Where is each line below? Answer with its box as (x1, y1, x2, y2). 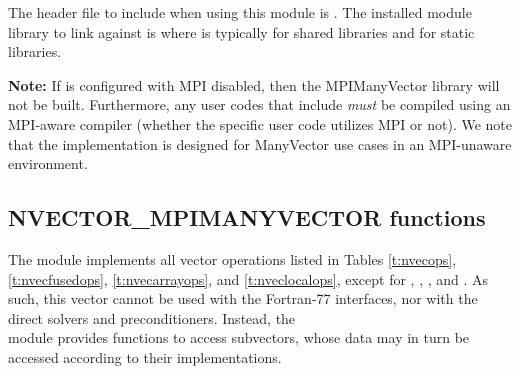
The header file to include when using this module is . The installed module (8, 2, 472, 22)
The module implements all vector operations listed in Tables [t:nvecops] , (8, 248, 457, 269)
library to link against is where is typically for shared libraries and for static (8, 21, 475, 42)
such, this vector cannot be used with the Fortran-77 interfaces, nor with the (8, 288, 478, 309)
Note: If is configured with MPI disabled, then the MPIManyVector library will (8, 74, 500, 95)
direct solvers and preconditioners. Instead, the (8, 307, 296, 328)
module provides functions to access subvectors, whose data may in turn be (8, 327, 470, 348)
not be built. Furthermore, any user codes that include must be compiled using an (8, 94, 511, 115)
